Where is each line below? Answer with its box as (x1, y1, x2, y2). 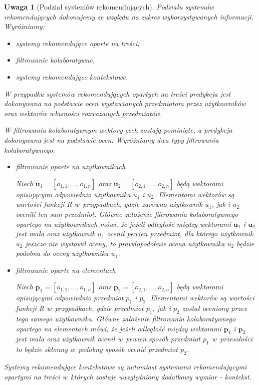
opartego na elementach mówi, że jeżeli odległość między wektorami (16, 323, 221, 333)
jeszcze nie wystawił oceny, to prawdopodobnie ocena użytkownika (25, 238, 225, 248)
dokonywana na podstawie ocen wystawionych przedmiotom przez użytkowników (4, 98, 246, 109)
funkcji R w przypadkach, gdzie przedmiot (16, 303, 144, 313)
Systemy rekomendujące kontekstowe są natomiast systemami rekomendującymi (4, 361, 247, 372)
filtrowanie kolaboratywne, (16, 55, 95, 65)
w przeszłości (211, 333, 252, 344)
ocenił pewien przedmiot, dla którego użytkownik (107, 228, 253, 239)
